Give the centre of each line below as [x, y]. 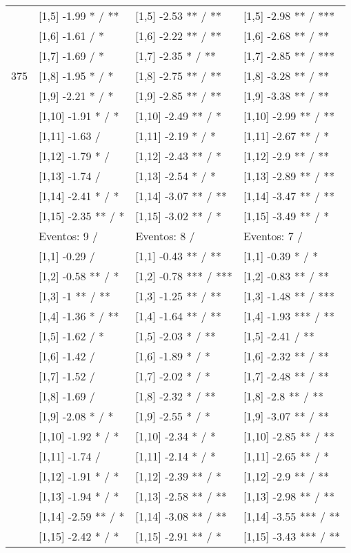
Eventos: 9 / [69, 236]
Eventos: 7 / [273, 236]
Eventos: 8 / [165, 236]
